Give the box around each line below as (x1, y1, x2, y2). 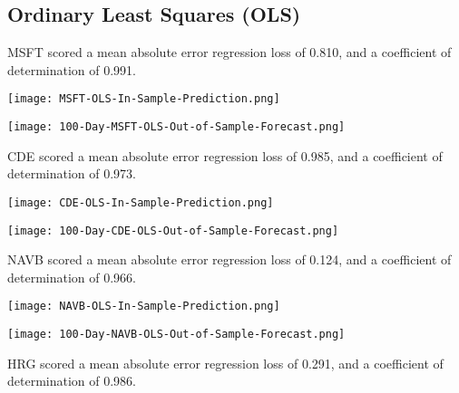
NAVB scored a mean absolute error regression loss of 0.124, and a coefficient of (7, 250, 452, 269)
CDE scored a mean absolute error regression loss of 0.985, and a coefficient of (7, 146, 443, 165)
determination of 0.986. (7, 371, 137, 390)
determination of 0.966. (7, 267, 137, 286)
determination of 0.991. (7, 60, 137, 79)
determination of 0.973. (7, 164, 137, 183)
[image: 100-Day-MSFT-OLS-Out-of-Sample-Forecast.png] (7, 120, 346, 134)
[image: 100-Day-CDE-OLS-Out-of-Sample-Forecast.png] (7, 224, 339, 237)
